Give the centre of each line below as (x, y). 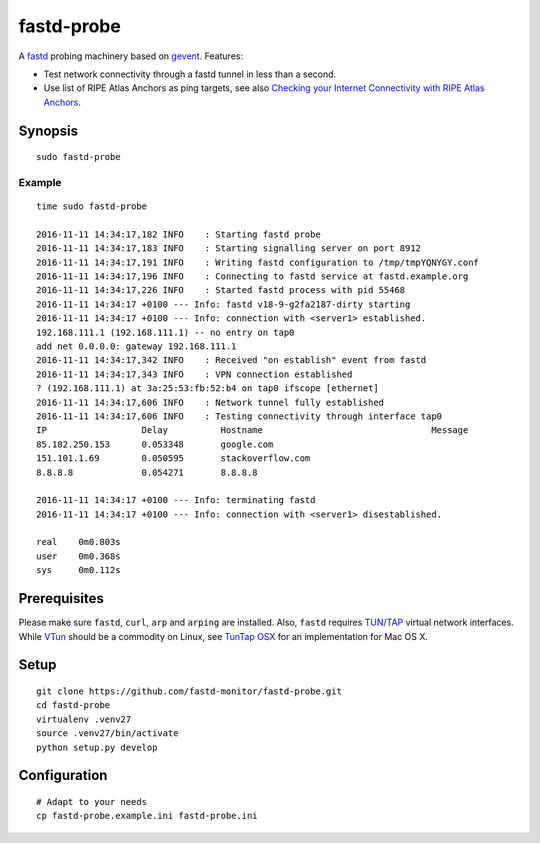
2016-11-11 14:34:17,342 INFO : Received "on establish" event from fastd (231, 360)
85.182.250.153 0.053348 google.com (155, 444)
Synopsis (48, 130)
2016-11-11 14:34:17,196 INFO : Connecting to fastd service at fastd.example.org (252, 276)
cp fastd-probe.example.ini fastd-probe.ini (147, 816)
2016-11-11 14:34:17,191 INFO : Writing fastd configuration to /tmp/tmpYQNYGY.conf (258, 262)
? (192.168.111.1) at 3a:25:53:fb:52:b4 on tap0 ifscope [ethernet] (207, 388)
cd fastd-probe (73, 705)
